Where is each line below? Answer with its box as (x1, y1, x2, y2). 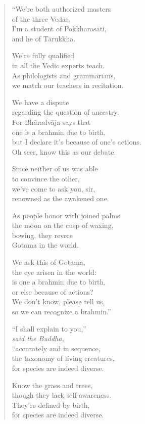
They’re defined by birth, (12, 399, 90, 410)
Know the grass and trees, (12, 380, 93, 390)
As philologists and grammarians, (12, 70, 116, 80)
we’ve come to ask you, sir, (12, 183, 95, 194)
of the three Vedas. (12, 13, 71, 24)
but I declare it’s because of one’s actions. (12, 136, 141, 147)
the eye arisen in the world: (12, 266, 96, 277)
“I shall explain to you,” (12, 323, 86, 334)
